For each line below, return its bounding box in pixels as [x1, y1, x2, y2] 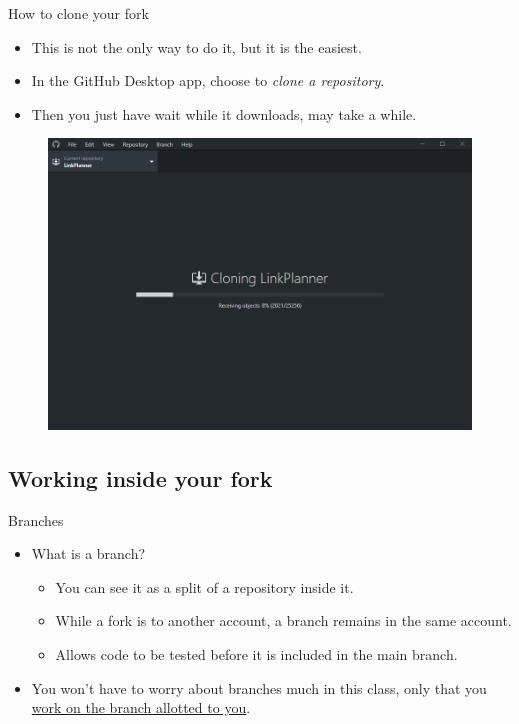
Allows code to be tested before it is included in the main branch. [55, 644, 458, 665]
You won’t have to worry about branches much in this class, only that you [31, 677, 487, 698]
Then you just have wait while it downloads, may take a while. [31, 103, 417, 124]
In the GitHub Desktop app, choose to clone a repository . [31, 70, 385, 91]
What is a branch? [31, 543, 146, 564]
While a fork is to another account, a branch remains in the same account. [55, 610, 512, 631]
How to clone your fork [8, 3, 149, 23]
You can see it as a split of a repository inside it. [55, 576, 354, 597]
